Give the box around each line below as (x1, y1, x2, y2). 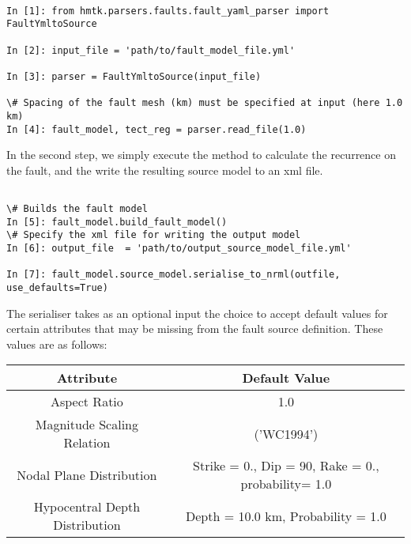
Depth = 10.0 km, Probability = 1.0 (185, 506, 386, 525)
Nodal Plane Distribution (17, 465, 157, 484)
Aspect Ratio (50, 392, 123, 411)
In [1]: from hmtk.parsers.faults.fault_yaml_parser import (6, 5, 330, 17)
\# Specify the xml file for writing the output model (6, 229, 301, 241)
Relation (63, 433, 111, 452)
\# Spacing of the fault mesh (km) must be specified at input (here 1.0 (6, 97, 403, 109)
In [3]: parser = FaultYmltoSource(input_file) (6, 70, 262, 82)
